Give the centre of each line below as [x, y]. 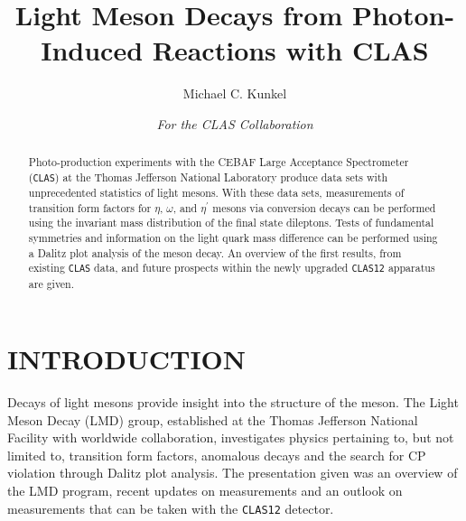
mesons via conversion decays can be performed [324, 207]
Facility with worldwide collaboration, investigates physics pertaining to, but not [231, 437]
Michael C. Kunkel [235, 93]
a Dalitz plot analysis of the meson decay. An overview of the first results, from [215, 252]
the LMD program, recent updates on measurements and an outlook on [205, 491]
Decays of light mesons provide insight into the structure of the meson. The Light [233, 402]
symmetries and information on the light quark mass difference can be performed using [233, 238]
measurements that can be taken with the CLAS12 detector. [171, 508]
